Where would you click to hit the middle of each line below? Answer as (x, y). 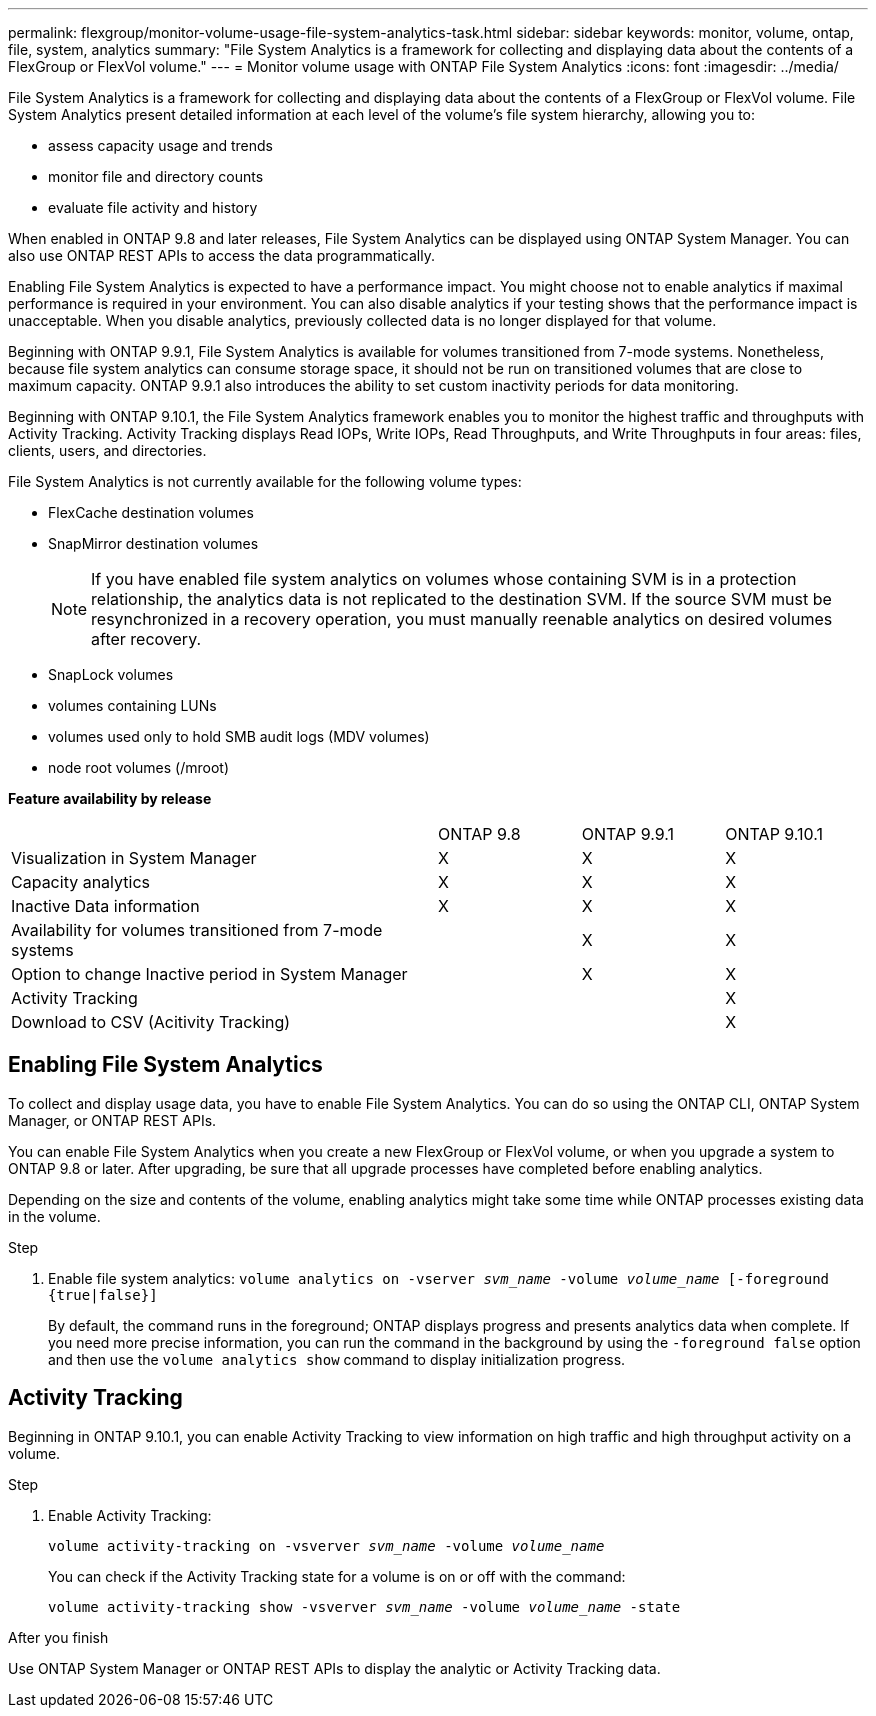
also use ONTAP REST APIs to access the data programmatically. (221, 255)
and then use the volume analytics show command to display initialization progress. (337, 1359)
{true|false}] (103, 1294)
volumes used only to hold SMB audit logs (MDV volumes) (239, 736)
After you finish (58, 1637)
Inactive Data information (105, 906)
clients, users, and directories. (107, 450)
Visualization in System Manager (134, 858)
